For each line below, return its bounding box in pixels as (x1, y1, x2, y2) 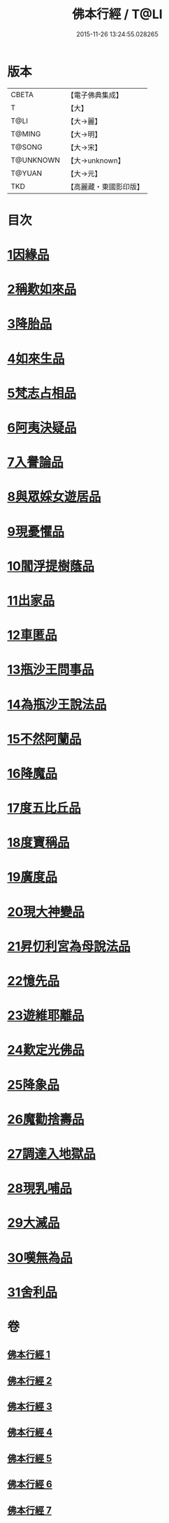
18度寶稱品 (7, 835, 70, 851)
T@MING (10, 129, 41, 138)
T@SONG (10, 142, 43, 152)
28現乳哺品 (7, 1181, 72, 1197)
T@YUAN (10, 168, 43, 178)
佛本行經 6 (7, 1478, 52, 1490)
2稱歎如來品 (7, 282, 77, 298)
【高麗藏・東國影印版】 (66, 182, 145, 191)
